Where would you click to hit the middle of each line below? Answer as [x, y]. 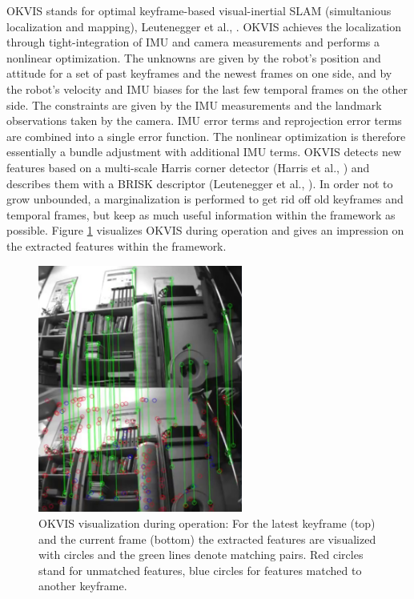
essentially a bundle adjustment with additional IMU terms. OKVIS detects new [204, 152]
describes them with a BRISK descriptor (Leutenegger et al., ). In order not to [200, 183]
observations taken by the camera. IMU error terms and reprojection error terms [204, 121]
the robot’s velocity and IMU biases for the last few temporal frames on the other [207, 88]
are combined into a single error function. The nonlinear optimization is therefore [206, 136]
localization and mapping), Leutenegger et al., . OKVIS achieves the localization [204, 26]
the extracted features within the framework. [117, 245]
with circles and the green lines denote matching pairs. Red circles [201, 555]
